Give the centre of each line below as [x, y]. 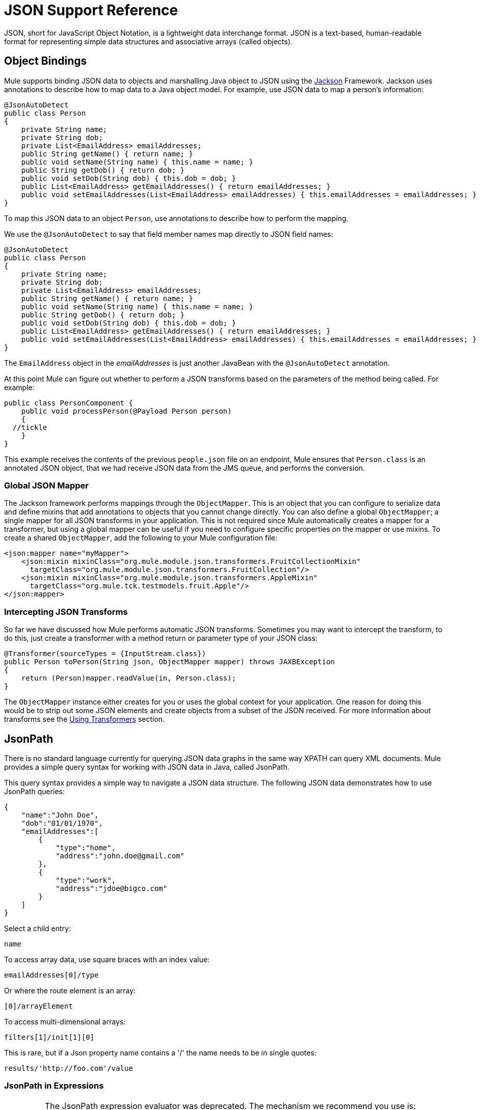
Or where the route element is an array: [70, 990]
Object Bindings [46, 61]
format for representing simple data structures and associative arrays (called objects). [149, 41]
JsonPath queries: [35, 791]
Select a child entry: [37, 928]
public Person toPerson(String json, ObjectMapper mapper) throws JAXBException [170, 662]
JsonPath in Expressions [54, 1086]
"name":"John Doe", [60, 815]
